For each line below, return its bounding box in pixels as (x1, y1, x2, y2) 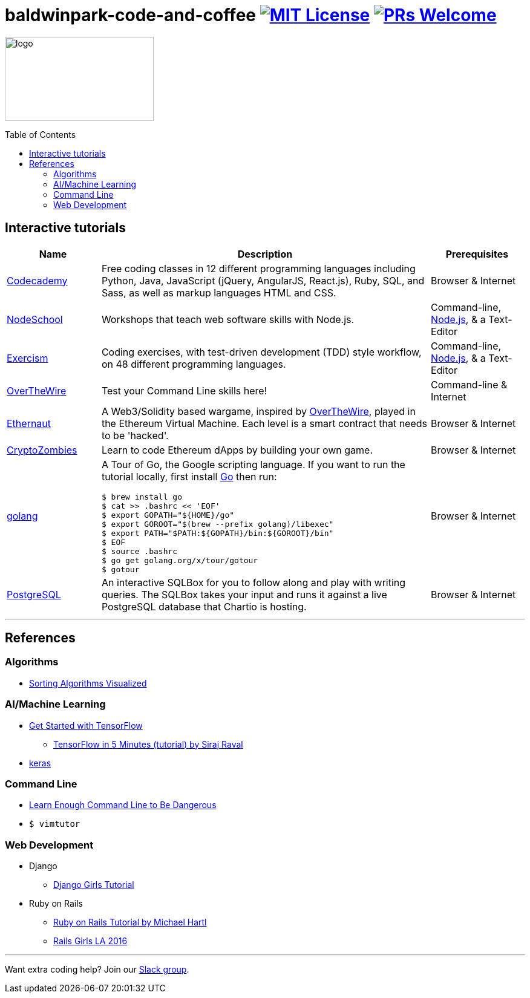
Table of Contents (5, 129, 76, 140)
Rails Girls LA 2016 (53, 936, 128, 947)
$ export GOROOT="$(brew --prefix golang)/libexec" (101, 519, 334, 529)
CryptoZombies (7, 443, 77, 456)
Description (237, 247, 293, 260)
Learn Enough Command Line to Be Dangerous (29, 800, 217, 810)
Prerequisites (445, 247, 509, 260)
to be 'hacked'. (101, 429, 169, 442)
